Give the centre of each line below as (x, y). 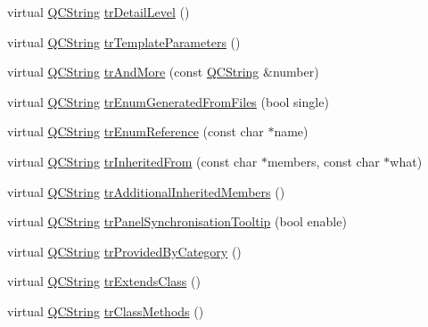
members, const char (323, 161)
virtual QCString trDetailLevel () (99, 12)
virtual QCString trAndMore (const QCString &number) (163, 72)
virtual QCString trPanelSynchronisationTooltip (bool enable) (177, 221)
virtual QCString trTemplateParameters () (124, 41)
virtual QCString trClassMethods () (106, 311)
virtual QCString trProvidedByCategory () (124, 251)
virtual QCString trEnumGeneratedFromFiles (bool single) (168, 101)
